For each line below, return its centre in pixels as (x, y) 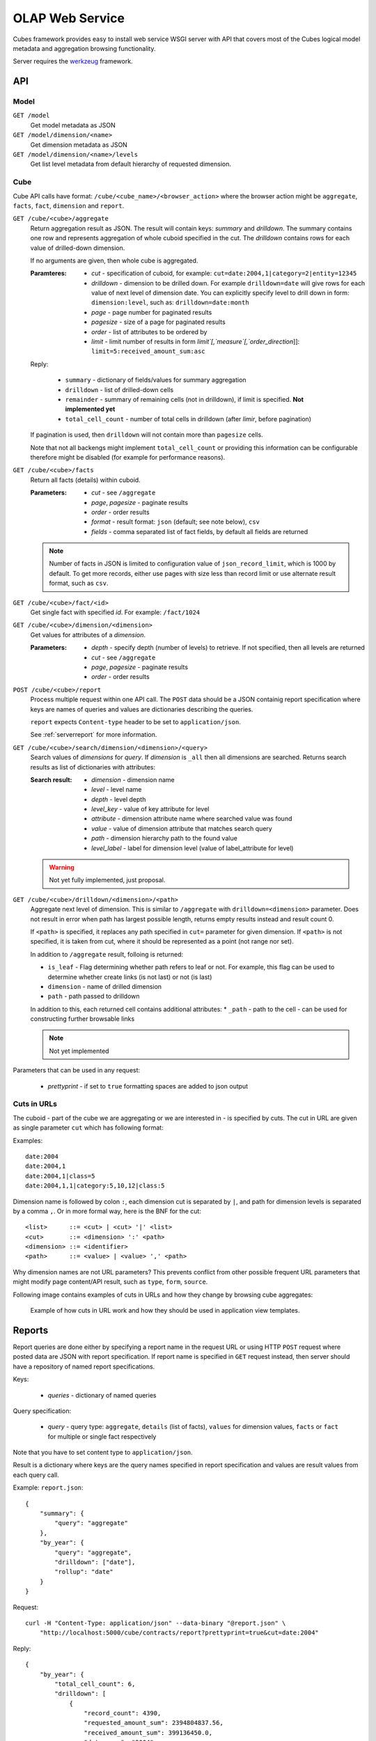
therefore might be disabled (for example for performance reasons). (128, 457)
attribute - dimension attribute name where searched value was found (192, 819)
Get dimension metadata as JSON (79, 145)
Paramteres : (48, 273)
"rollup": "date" (84, 1572)
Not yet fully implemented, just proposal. (107, 880)
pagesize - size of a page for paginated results (158, 322)
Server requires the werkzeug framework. (73, 61)
